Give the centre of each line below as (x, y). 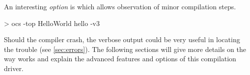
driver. (14, 68)
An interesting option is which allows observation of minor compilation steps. (120, 6)
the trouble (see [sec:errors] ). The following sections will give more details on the (125, 49)
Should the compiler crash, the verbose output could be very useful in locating (122, 39)
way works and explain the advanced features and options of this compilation (120, 59)
